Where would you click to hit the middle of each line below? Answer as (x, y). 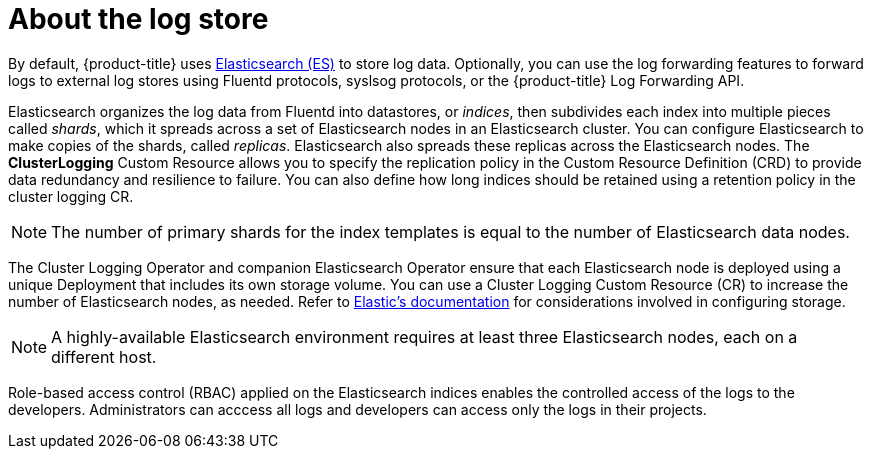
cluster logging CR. (71, 196)
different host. (104, 356)
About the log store (138, 19)
